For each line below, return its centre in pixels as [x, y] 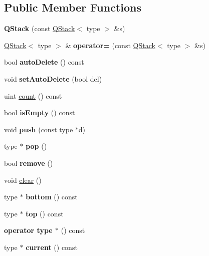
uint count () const [33, 95]
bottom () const [52, 197]
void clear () [23, 180]
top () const [45, 213]
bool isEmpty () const [40, 112]
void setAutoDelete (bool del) [53, 78]
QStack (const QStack [40, 28]
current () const [52, 247]
